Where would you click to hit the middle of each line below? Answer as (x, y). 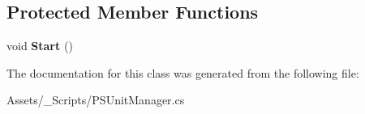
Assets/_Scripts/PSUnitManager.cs (96, 100)
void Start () (40, 46)
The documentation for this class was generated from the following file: (183, 72)
